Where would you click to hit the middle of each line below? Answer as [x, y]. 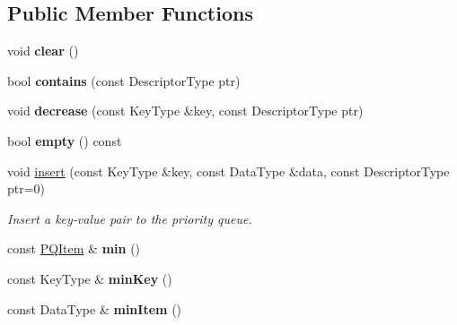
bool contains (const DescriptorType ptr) [124, 80]
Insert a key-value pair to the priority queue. [130, 218]
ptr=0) [26, 188]
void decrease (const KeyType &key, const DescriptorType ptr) [185, 111]
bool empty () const [65, 140]
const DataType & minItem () [95, 308]
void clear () [43, 51]
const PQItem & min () [74, 248]
